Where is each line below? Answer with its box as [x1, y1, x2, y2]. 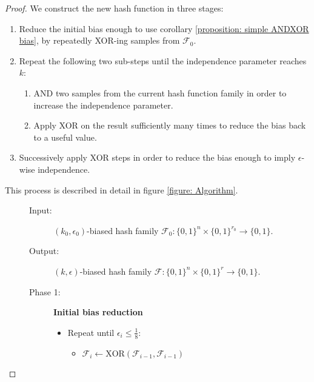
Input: [29, 204, 52, 216]
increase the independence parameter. [33, 98, 173, 111]
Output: [29, 244, 59, 257]
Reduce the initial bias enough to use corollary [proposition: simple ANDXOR [19, 22, 309, 35]
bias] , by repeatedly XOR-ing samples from [19, 34, 180, 47]
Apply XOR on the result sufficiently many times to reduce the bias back [33, 119, 306, 132]
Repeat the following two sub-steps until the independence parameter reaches [19, 54, 307, 67]
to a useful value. [33, 130, 97, 143]
